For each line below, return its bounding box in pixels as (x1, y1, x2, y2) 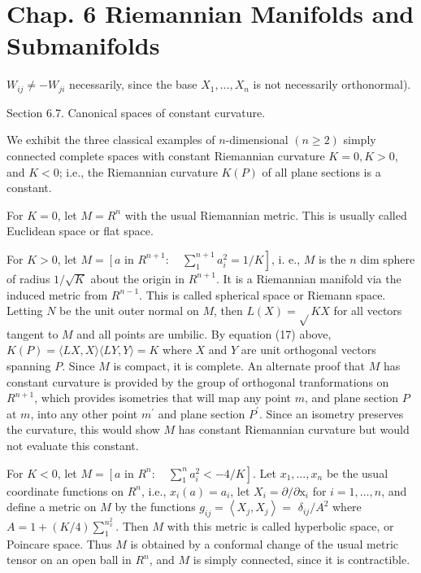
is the (318, 250, 346, 267)
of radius (7, 269, 50, 286)
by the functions (115, 498, 196, 515)
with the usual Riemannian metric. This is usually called (124, 206, 407, 223)
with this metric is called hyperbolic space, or (167, 518, 394, 535)
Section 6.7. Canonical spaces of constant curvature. (7, 103, 266, 120)
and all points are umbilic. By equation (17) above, (76, 325, 332, 342)
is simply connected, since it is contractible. (193, 551, 410, 568)
